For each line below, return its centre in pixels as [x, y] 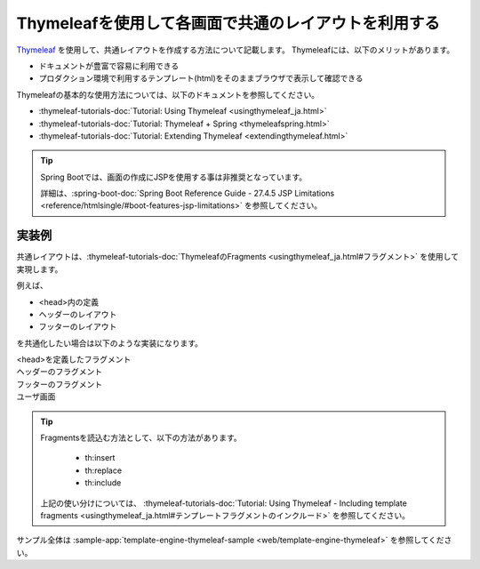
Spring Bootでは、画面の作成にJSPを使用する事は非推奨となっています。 [174, 177]
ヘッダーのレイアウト [78, 314]
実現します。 [40, 269]
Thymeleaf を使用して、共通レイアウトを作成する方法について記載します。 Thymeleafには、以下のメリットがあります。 [236, 50]
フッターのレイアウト [78, 327]
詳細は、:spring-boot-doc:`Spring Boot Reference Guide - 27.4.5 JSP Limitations [188, 193]
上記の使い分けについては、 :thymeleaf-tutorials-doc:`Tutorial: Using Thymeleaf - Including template [224, 503]
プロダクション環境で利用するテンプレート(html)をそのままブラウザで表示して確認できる [201, 78]
